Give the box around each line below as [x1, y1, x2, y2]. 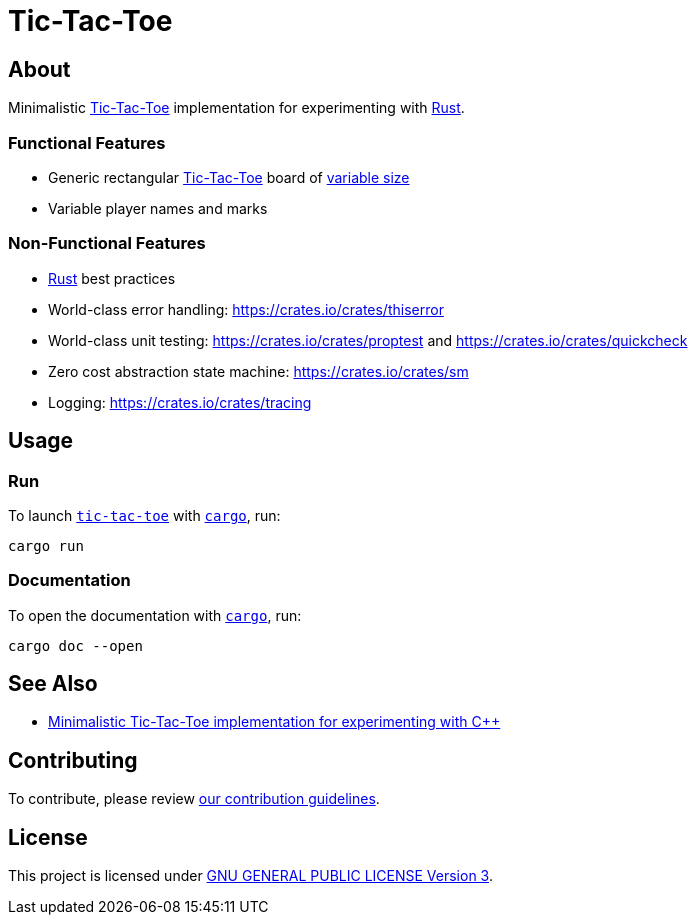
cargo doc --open [8, 637, 143, 654]
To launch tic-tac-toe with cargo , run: [8, 506, 281, 524]
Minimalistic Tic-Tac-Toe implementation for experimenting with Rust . [8, 99, 465, 117]
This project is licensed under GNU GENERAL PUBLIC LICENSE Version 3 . [8, 867, 493, 885]
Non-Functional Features [8, 233, 206, 254]
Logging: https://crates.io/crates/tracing [48, 393, 312, 411]
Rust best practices [48, 269, 176, 287]
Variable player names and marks [48, 199, 268, 217]
